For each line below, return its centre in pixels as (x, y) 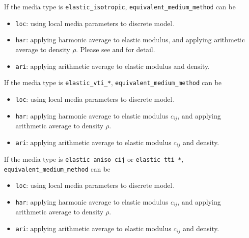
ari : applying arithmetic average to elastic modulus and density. (112, 66)
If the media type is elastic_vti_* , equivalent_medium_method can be (113, 82)
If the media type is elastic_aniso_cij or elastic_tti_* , (94, 159)
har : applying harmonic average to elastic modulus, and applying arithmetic (130, 40)
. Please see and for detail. (115, 49)
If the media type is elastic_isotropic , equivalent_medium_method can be (120, 6)
